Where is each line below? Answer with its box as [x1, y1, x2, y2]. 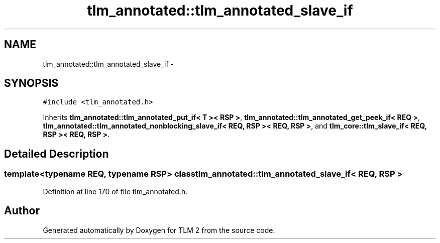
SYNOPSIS [4, 77, 59, 90]
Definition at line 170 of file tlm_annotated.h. [43, 187, 188, 196]
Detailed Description [4, 147, 109, 160]
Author [4, 204, 40, 217]
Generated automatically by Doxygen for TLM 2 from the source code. [43, 225, 275, 234]
